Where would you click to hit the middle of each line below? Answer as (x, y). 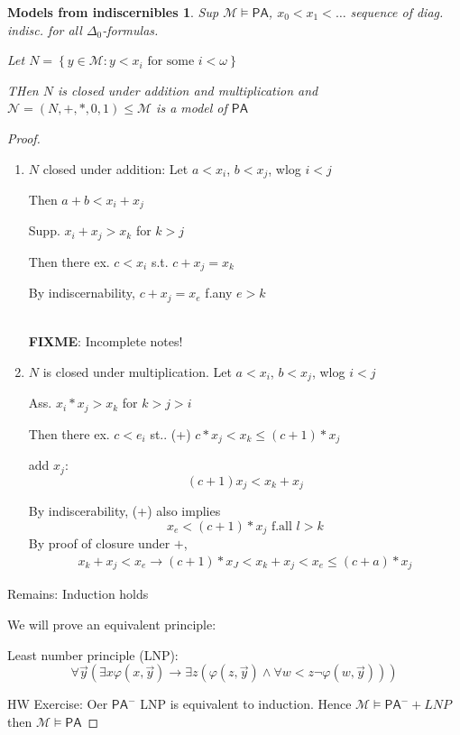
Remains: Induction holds (78, 594)
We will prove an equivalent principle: (112, 624)
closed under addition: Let (115, 168)
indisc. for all (45, 29)
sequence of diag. (397, 12)
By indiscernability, (82, 293)
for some (171, 62)
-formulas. (130, 29)
